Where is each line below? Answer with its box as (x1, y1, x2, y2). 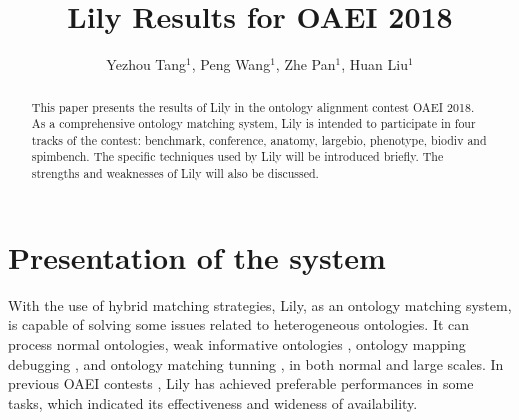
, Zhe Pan (275, 54, 336, 75)
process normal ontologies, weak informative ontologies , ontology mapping (8, 333, 466, 354)
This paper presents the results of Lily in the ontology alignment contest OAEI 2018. (31, 98, 475, 115)
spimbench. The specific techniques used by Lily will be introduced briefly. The (31, 148, 444, 165)
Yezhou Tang (106, 54, 187, 75)
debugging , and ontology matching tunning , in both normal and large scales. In (8, 353, 504, 374)
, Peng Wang (191, 54, 271, 75)
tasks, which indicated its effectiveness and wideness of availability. (8, 392, 418, 413)
